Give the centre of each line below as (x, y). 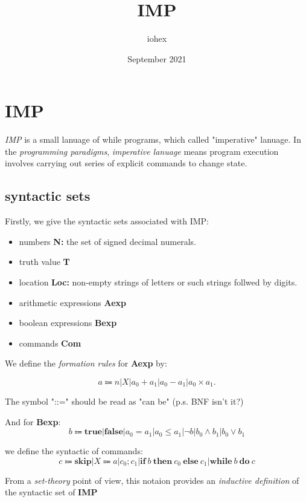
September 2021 (157, 58)
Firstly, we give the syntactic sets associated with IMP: (107, 221)
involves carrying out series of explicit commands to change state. (126, 163)
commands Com (50, 343)
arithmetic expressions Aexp (73, 302)
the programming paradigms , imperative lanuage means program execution (142, 151)
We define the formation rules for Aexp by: (86, 363)
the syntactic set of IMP (51, 492)
